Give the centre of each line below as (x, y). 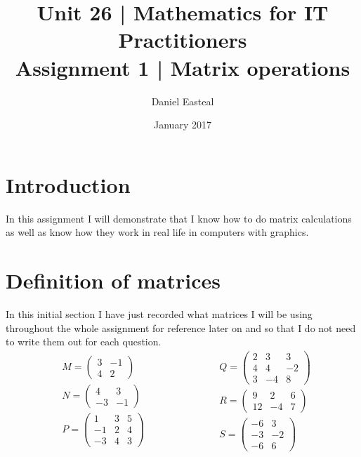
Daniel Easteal (183, 101)
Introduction (68, 184)
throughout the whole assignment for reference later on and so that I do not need (181, 327)
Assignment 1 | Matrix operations (183, 67)
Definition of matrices (113, 280)
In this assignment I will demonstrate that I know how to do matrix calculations (179, 218)
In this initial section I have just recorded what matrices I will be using (159, 313)
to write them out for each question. (84, 342)
